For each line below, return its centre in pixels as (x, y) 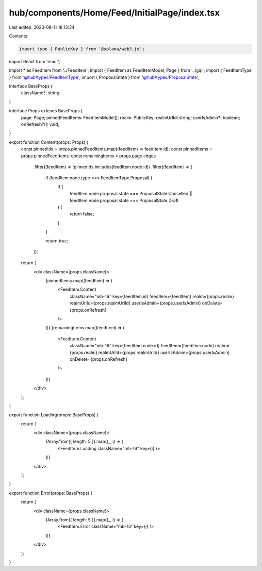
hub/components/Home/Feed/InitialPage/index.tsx (115, 13)
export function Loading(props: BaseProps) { (54, 415)
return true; (57, 241)
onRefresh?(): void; (40, 124)
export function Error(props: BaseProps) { (51, 493)
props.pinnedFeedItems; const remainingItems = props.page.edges (89, 156)
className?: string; (41, 93)
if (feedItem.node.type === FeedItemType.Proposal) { (99, 178)
